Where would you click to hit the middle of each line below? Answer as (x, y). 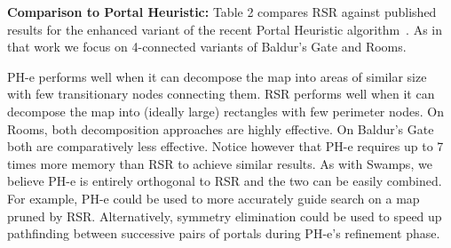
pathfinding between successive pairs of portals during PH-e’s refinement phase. (224, 233)
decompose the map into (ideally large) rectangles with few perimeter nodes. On (225, 111)
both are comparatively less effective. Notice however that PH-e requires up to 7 (225, 146)
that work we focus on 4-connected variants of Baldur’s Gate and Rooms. (207, 47)
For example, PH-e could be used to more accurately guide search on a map (214, 198)
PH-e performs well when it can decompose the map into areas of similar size (217, 76)
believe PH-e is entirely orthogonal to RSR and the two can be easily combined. (225, 181)
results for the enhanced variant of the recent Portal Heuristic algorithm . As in (225, 29)
